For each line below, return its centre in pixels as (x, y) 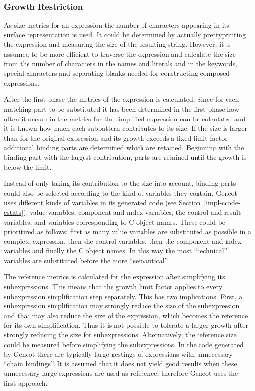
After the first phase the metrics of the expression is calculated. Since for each (122, 99)
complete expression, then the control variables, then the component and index (123, 241)
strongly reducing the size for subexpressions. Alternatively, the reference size (120, 335)
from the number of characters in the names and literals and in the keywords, (121, 63)
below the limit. (28, 166)
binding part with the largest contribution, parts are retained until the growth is (125, 157)
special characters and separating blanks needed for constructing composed (117, 73)
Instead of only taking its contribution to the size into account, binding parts (120, 183)
